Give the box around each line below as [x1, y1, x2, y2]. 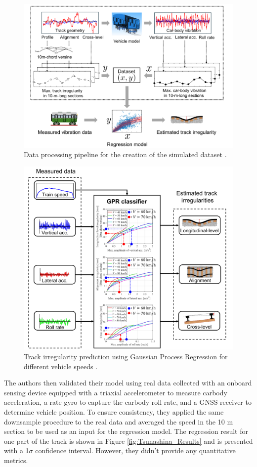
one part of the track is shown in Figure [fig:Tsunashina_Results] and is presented [4, 435, 253, 446]
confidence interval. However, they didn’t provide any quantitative [35, 445, 236, 456]
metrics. [4, 455, 28, 465]
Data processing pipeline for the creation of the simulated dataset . [24, 149, 227, 160]
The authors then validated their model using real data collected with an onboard [4, 378, 252, 388]
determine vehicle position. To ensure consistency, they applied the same [4, 406, 224, 417]
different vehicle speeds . [24, 361, 98, 371]
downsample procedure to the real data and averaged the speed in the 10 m [4, 416, 233, 426]
